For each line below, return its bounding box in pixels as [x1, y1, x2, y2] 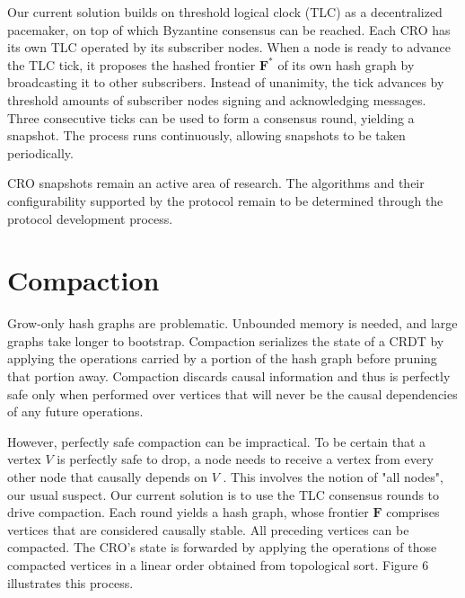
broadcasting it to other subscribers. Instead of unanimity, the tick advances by [7, 73, 444, 92]
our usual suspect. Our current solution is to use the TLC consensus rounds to [7, 485, 440, 504]
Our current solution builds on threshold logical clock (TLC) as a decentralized [7, 3, 443, 21]
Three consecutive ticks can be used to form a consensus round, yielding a [7, 108, 415, 127]
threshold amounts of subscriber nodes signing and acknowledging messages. [7, 90, 426, 109]
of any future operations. [7, 402, 144, 421]
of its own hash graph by [277, 55, 415, 74]
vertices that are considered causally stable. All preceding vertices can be [7, 520, 409, 539]
